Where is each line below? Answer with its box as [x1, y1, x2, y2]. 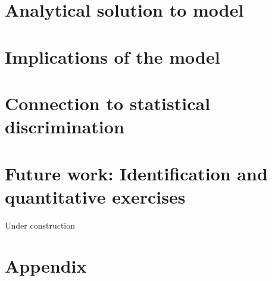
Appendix [5, 254, 87, 278]
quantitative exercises [5, 184, 186, 208]
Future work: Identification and [5, 161, 268, 185]
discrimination [5, 114, 124, 139]
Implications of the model [5, 44, 220, 68]
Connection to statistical [5, 90, 211, 115]
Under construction [5, 218, 76, 231]
